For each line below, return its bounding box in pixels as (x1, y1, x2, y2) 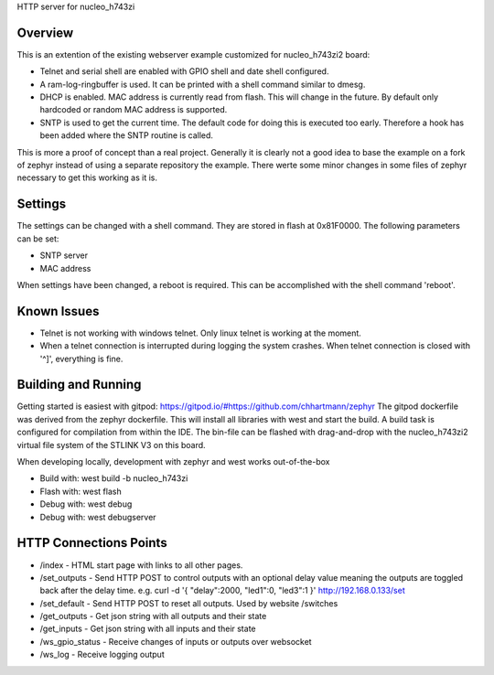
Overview (16, 25, 74, 40)
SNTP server (39, 250, 89, 261)
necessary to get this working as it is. (16, 172, 158, 183)
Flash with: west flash (39, 486, 123, 497)
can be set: (16, 233, 59, 244)
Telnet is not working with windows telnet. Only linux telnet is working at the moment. (39, 327, 361, 338)
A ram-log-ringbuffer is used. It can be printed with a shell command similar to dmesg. (39, 79, 366, 90)
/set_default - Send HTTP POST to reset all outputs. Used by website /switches (39, 597, 338, 608)
